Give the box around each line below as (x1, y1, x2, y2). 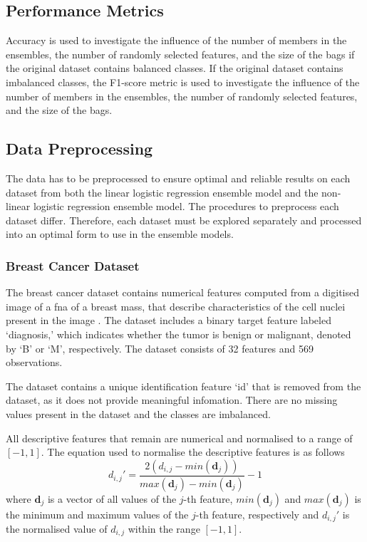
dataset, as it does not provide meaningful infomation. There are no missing (6, 392, 338, 407)
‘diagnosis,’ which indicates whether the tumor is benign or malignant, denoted (6, 326, 351, 341)
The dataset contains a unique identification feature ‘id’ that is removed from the (6, 378, 361, 393)
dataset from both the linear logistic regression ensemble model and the (6, 184, 319, 199)
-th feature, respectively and (195, 506, 319, 521)
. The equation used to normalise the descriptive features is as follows (41, 444, 345, 459)
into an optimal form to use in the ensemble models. (6, 226, 234, 241)
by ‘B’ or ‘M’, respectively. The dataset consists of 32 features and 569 (6, 340, 314, 355)
